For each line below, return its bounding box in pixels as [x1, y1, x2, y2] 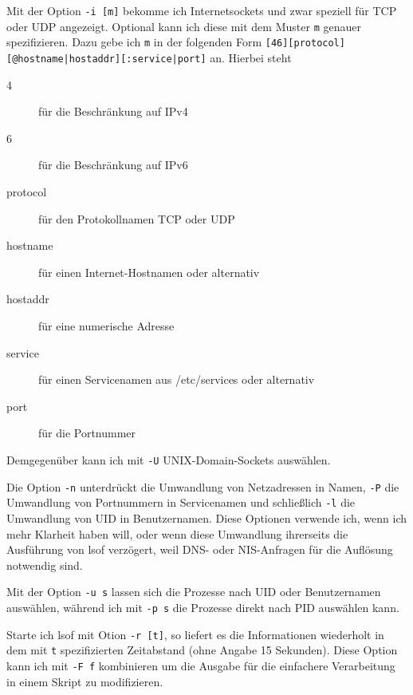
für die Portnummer [38, 425, 136, 441]
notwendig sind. [6, 556, 83, 573]
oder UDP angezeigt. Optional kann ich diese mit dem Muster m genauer [6, 18, 361, 34]
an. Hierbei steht [210, 49, 292, 65]
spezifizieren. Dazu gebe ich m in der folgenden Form [6, 34, 262, 50]
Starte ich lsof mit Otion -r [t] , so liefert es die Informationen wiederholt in [6, 626, 384, 642]
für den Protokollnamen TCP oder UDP [38, 210, 235, 227]
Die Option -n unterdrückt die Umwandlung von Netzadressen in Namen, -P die [6, 478, 399, 495]
